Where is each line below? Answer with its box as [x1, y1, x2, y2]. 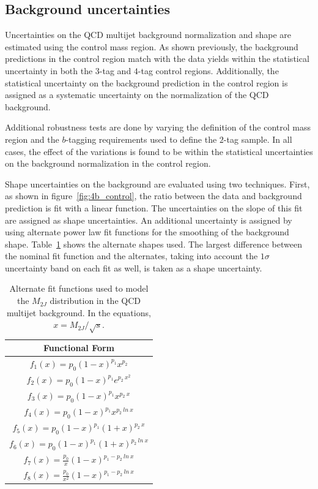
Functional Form [43, 341, 115, 354]
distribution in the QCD [50, 294, 141, 307]
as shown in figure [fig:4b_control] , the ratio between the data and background [5, 189, 302, 202]
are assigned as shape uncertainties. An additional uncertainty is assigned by [5, 213, 292, 226]
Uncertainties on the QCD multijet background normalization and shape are [5, 28, 291, 41]
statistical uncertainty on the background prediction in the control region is [5, 76, 288, 89]
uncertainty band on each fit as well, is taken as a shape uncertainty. [5, 261, 262, 274]
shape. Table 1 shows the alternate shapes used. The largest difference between [5, 237, 302, 250]
